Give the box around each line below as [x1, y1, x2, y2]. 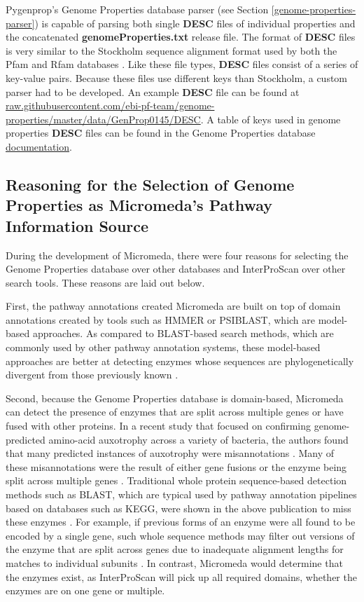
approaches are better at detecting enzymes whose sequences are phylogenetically [6, 353, 354, 368]
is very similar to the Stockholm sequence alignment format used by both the [6, 43, 337, 57]
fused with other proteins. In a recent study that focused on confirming [6, 418, 311, 433]
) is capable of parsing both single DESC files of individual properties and [34, 15, 356, 30]
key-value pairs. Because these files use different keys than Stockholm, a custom [6, 70, 348, 85]
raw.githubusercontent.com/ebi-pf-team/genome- [6, 98, 215, 113]
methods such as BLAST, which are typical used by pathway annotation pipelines [6, 487, 357, 502]
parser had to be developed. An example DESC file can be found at [6, 84, 300, 99]
